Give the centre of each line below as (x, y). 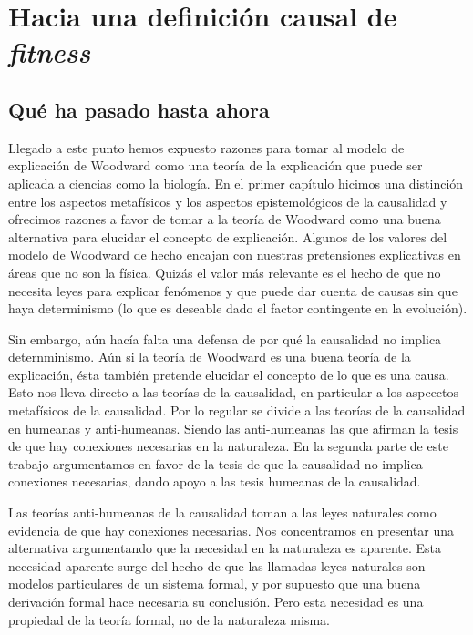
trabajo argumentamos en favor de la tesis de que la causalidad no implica (216, 463)
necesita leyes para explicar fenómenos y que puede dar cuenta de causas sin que (233, 290)
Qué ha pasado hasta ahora (139, 109)
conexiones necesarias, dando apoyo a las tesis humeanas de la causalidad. (215, 481)
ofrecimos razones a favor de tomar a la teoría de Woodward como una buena (225, 219)
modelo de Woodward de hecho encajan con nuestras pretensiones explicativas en (235, 255)
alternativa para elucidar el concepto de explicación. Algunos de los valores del (228, 236)
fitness (50, 52)
